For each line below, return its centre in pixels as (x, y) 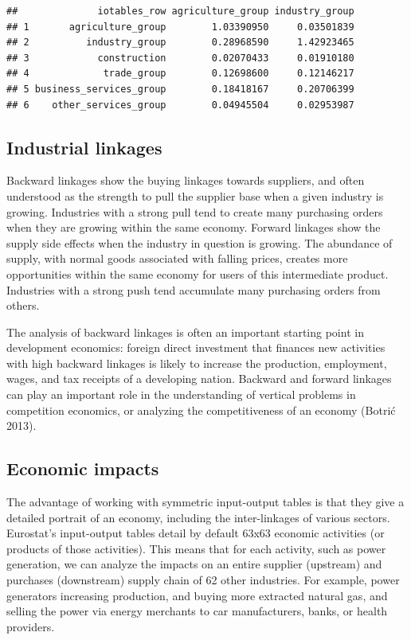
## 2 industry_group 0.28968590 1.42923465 (180, 43)
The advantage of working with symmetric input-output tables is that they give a (205, 502)
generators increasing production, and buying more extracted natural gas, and (197, 595)
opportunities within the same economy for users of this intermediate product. (198, 273)
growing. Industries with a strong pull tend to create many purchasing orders (195, 211)
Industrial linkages (84, 147)
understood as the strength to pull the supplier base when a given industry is (195, 195)
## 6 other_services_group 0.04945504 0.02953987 (180, 105)
